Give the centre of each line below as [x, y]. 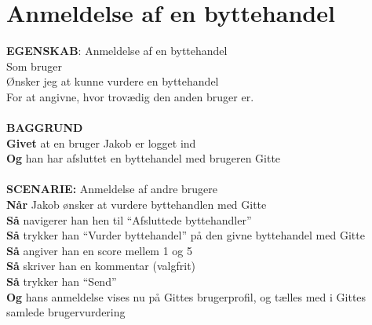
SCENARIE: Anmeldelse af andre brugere [112, 189]
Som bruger [34, 66]
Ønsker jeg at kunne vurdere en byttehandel [113, 81]
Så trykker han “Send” [62, 281]
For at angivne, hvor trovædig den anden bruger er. [130, 96]
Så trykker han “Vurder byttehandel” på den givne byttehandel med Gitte [186, 235]
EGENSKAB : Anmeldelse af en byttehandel [117, 51]
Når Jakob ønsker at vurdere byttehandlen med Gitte [137, 204]
